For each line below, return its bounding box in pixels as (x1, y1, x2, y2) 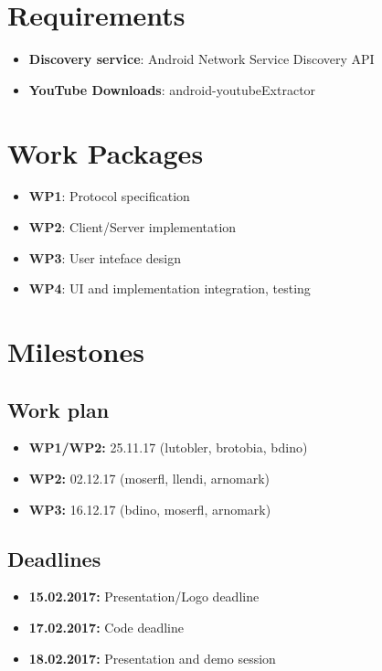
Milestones (7, 333, 144, 369)
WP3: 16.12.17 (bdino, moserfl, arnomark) (28, 499, 271, 518)
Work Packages (7, 133, 204, 171)
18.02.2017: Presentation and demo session (28, 648, 276, 667)
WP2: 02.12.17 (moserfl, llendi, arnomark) (28, 468, 271, 487)
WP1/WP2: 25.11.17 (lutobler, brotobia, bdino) (28, 438, 308, 457)
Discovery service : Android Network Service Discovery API (28, 49, 375, 69)
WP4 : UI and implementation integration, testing (28, 279, 311, 298)
